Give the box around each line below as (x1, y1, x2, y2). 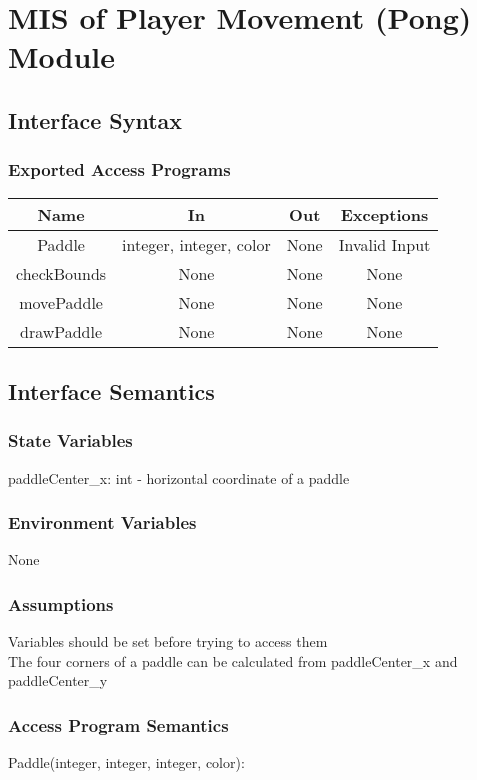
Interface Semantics (8, 375, 215, 406)
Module (8, 36, 116, 77)
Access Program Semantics (8, 712, 229, 737)
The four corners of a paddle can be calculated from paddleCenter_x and (8, 650, 458, 671)
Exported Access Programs (8, 157, 231, 182)
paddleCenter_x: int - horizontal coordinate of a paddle (8, 467, 350, 488)
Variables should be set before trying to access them (8, 631, 328, 652)
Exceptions (340, 202, 429, 226)
